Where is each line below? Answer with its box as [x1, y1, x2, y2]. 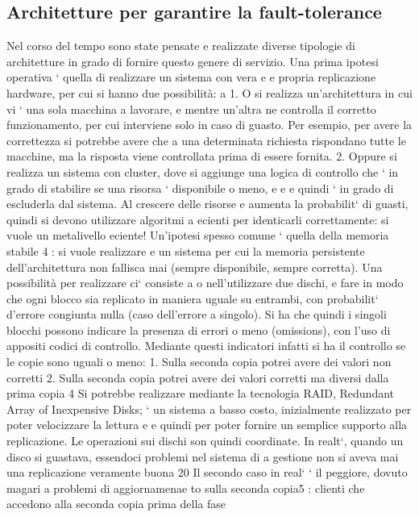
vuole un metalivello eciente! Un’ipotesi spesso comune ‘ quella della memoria [6, 227, 389, 244]
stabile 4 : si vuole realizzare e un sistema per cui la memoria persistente [6, 242, 365, 259]
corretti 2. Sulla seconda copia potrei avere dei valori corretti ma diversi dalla [6, 369, 389, 386]
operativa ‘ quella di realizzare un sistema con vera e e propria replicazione [6, 69, 376, 85]
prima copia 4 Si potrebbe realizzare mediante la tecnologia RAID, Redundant [6, 385, 395, 402]
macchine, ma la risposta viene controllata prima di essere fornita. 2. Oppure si [6, 148, 397, 165]
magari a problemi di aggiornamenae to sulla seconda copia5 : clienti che [6, 479, 365, 496]
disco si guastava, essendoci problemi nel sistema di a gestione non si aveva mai [6, 448, 399, 465]
